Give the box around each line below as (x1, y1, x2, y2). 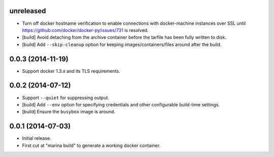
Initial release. (22, 135, 51, 141)
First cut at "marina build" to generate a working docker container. (22, 142, 161, 148)
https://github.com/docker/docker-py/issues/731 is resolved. (22, 27, 149, 33)
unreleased (9, 7, 46, 15)
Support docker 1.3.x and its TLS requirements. (22, 68, 120, 74)
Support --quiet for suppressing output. (22, 94, 109, 101)
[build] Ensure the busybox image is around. (22, 109, 116, 115)
